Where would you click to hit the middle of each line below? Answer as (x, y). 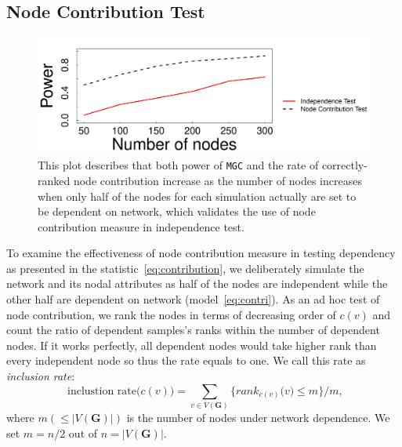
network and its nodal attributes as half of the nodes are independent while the (197, 283)
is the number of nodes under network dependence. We (258, 417)
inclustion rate (102, 391)
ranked (54, 180)
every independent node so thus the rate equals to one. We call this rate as (186, 360)
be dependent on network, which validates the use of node (177, 211)
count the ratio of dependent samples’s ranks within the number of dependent (193, 330)
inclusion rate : (41, 376)
